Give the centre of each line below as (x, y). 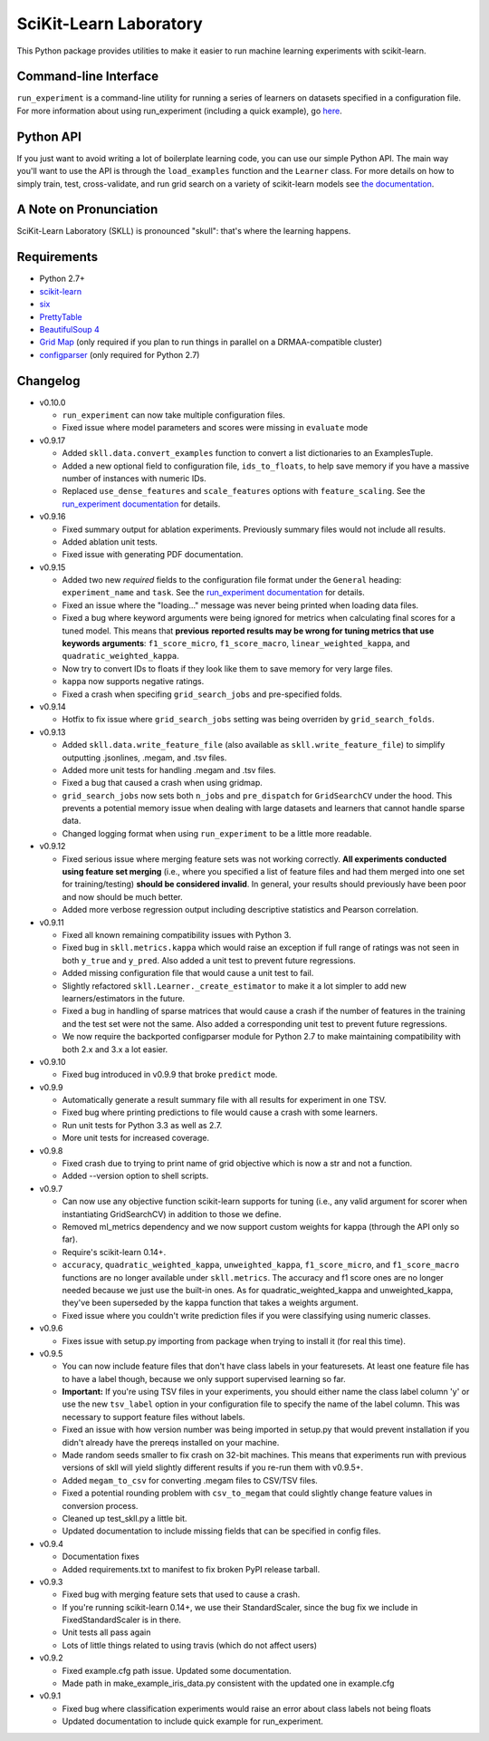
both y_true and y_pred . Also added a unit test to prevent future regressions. (209, 960)
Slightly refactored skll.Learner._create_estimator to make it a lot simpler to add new (234, 986)
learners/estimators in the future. (124, 998)
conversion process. (100, 1505)
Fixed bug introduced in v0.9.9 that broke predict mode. (170, 1075)
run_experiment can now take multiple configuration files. (173, 415)
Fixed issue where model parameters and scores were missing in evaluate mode (215, 428)
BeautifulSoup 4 (69, 329)
